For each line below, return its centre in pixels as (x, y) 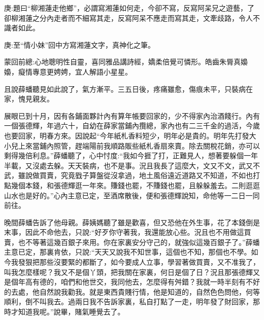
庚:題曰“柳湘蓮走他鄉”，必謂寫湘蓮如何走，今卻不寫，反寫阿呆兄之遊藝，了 (129, 8)
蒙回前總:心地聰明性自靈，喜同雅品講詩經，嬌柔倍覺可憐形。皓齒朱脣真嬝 (126, 62)
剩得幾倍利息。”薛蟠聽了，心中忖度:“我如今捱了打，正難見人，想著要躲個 (124, 155)
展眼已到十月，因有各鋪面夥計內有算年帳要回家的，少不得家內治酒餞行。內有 (132, 115)
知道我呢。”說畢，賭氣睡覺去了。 (71, 312)
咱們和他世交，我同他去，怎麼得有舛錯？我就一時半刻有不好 (160, 282)
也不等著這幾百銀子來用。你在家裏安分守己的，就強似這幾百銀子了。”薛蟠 (139, 242)
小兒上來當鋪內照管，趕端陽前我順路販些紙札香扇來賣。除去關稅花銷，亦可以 (132, 145)
